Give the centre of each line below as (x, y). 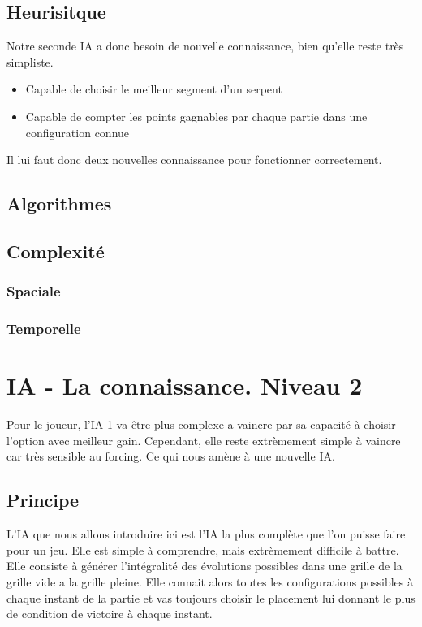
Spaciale (34, 291)
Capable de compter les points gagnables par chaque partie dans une (196, 116)
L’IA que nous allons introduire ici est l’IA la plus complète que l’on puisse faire (206, 534)
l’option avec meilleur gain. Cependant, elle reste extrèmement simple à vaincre (204, 440)
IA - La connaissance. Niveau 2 (185, 385)
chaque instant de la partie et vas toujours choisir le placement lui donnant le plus (211, 597)
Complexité (56, 251)
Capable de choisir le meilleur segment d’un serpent (154, 89)
